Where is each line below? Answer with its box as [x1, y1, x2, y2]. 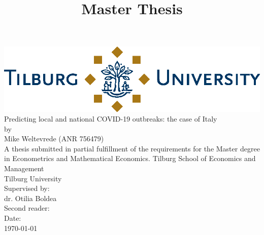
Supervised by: [4, 183, 50, 193]
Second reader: [4, 203, 50, 213]
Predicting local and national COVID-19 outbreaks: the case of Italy [4, 113, 217, 124]
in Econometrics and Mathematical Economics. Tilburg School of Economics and [4, 153, 256, 164]
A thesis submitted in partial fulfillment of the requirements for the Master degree [4, 143, 260, 153]
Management [4, 163, 44, 174]
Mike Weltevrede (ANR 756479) [4, 133, 104, 144]
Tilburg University [4, 173, 62, 183]
